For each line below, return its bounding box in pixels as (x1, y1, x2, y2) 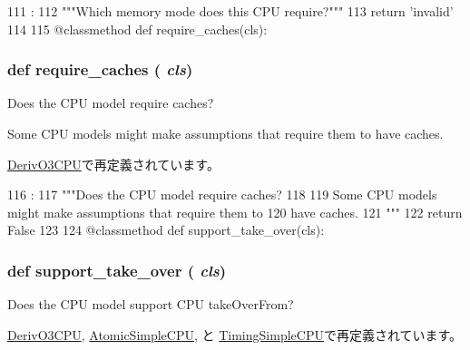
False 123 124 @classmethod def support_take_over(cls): (7, 220, 325, 239)
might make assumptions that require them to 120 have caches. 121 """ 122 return (7, 202, 463, 221)
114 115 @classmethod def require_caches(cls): (7, 19, 268, 38)
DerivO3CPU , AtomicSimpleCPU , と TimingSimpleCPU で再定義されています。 (7, 325, 463, 344)
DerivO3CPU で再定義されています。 (7, 154, 220, 173)
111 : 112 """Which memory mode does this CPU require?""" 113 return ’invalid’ (7, 2, 454, 20)
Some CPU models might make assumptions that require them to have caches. (7, 124, 444, 142)
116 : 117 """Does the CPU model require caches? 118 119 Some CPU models (7, 185, 437, 204)
